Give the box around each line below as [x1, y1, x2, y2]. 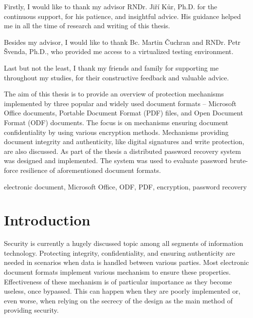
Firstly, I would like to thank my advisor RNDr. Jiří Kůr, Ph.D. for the [4, 1, 217, 11]
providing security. [4, 305, 59, 315]
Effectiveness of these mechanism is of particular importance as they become [4, 276, 232, 286]
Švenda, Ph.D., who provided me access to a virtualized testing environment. [4, 46, 234, 56]
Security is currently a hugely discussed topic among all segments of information [4, 238, 243, 248]
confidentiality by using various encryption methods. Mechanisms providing [4, 127, 229, 137]
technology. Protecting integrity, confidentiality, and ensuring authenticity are [4, 247, 235, 258]
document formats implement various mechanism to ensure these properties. [4, 267, 231, 277]
